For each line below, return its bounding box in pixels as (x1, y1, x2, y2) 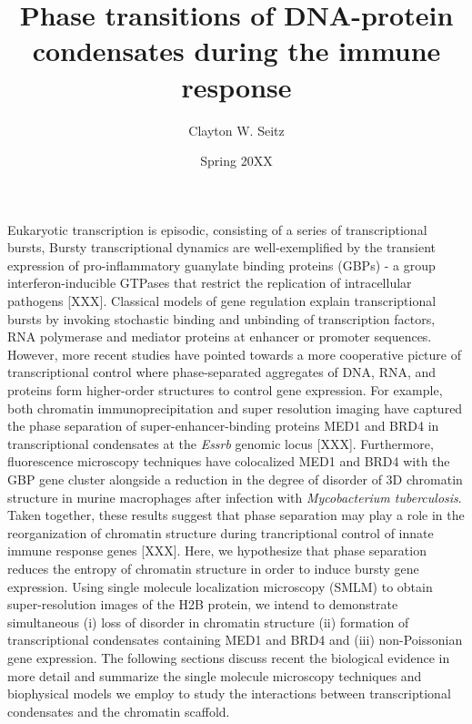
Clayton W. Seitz (188, 120, 285, 139)
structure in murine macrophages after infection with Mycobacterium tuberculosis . (7, 487, 462, 506)
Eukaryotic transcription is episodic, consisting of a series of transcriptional (7, 219, 427, 239)
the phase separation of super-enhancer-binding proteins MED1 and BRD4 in (7, 416, 439, 435)
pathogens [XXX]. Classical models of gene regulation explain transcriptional (7, 291, 437, 311)
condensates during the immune (32, 32, 441, 69)
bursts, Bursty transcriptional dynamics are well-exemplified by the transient (7, 238, 437, 257)
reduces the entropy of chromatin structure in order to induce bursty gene (7, 558, 419, 577)
